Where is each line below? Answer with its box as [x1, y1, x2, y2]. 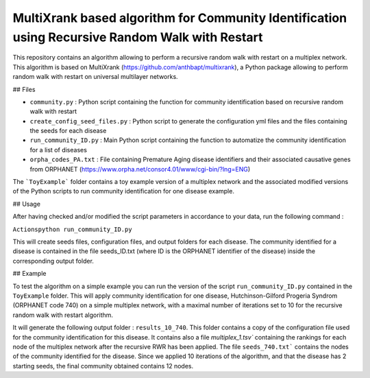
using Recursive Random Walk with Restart [12, 29, 263, 45]
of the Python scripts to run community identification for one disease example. [12, 187, 234, 196]
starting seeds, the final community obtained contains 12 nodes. [12, 362, 194, 370]
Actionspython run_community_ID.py [12, 225, 133, 233]
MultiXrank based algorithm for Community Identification [12, 10, 347, 25]
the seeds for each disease [29, 127, 107, 135]
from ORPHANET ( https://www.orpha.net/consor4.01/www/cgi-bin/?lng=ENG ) [29, 165, 251, 173]
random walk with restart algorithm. [12, 311, 113, 319]
